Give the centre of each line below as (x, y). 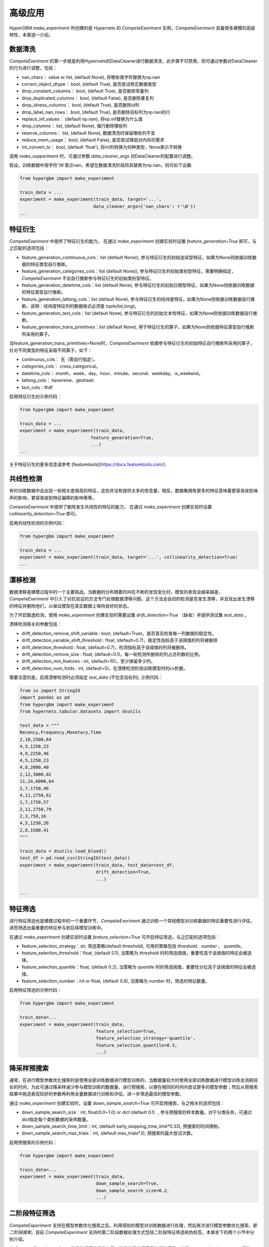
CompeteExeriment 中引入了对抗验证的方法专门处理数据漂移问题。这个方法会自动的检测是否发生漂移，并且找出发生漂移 (132, 599)
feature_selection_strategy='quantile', (146, 1038)
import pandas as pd (45, 698)
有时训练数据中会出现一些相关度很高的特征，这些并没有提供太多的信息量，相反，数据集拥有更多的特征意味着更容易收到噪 (134, 491)
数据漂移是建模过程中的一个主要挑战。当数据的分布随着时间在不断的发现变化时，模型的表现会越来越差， (116, 592)
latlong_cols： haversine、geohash (58, 380)
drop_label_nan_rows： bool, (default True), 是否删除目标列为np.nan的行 (96, 112)
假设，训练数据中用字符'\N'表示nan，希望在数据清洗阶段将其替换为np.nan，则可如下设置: (101, 165)
